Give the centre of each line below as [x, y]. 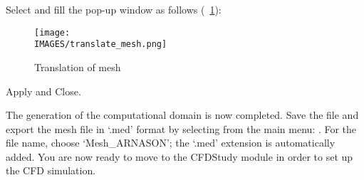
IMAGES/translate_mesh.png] [101, 44]
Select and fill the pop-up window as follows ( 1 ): [114, 9]
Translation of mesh [78, 67]
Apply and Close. [43, 91]
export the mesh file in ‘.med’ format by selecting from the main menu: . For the [181, 128]
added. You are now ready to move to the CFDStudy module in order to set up [180, 156]
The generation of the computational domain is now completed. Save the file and [182, 115]
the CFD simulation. [51, 170]
